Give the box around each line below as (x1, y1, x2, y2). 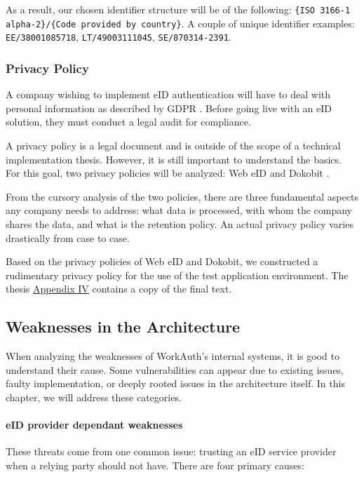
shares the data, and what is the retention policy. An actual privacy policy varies (6, 216, 353, 231)
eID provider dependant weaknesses (6, 417, 183, 432)
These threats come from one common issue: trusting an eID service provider (6, 444, 337, 459)
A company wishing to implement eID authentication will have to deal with (6, 87, 331, 102)
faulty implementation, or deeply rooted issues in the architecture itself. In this (6, 376, 345, 391)
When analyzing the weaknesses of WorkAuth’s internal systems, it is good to (6, 349, 339, 363)
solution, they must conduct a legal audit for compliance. (6, 114, 251, 129)
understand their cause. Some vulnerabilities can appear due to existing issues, (6, 362, 344, 377)
